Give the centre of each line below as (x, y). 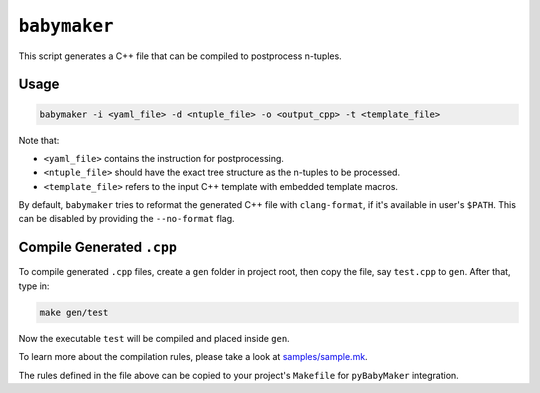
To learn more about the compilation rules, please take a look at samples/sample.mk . (193, 357)
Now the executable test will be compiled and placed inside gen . (154, 338)
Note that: (39, 140)
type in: (34, 286)
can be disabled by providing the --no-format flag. (126, 219)
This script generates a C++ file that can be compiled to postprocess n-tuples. (180, 56)
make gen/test (74, 312)
